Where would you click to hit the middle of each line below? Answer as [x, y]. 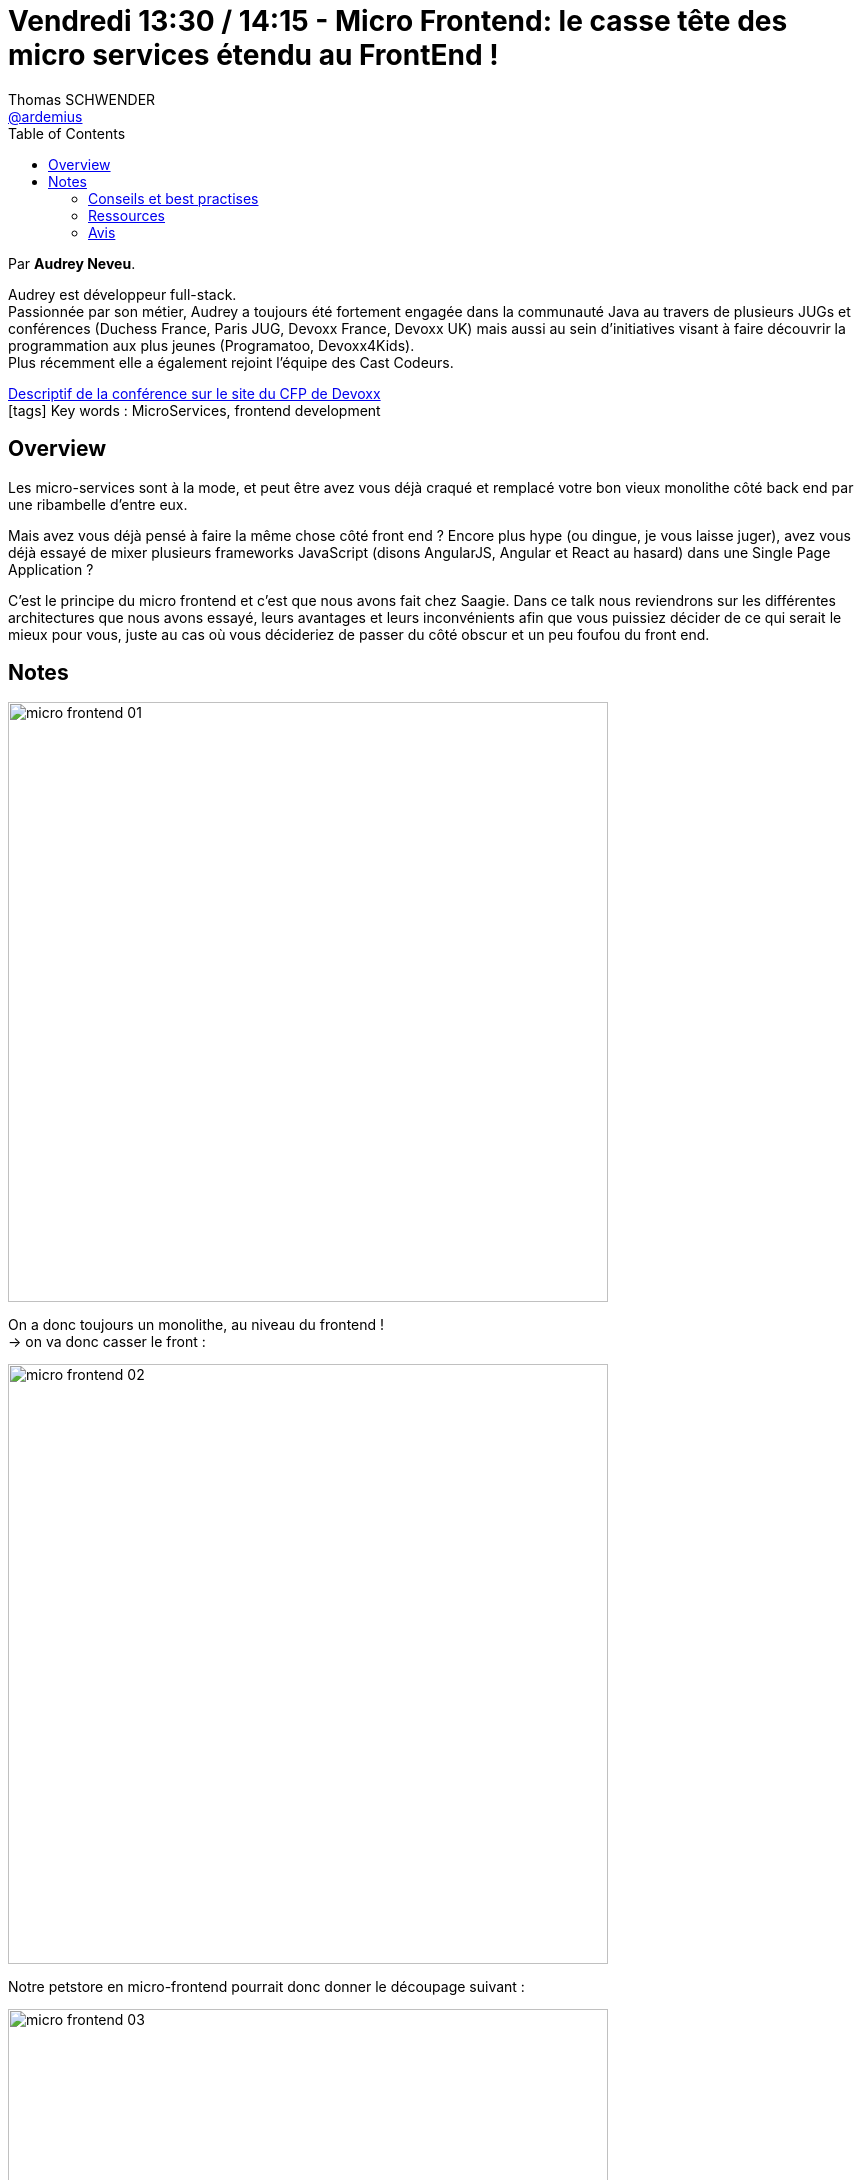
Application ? [51, 569]
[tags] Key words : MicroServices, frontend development [194, 410]
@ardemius [45, 116]
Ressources [127, 215]
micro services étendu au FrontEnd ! [253, 55]
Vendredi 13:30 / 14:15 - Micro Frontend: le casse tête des [398, 21]
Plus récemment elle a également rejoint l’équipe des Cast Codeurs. [231, 362]
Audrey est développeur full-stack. [122, 294]
